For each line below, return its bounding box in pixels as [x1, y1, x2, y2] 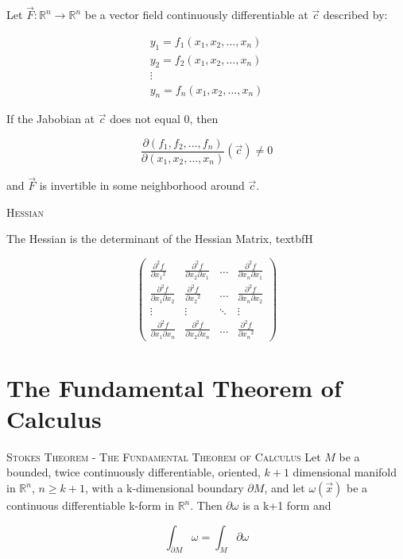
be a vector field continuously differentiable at [84, 6, 308, 23]
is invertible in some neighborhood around [39, 177, 245, 194]
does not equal [110, 110, 180, 127]
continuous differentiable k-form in [6, 497, 174, 514]
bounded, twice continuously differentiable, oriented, [6, 464, 261, 480]
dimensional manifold [293, 464, 397, 480]
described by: [323, 6, 388, 23]
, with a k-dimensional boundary [85, 480, 244, 496]
